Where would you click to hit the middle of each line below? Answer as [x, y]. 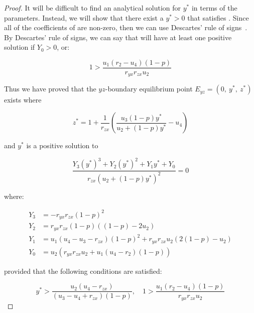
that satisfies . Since [218, 17]
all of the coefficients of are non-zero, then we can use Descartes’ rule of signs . [126, 27]
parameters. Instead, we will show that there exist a [84, 17]
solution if [20, 47]
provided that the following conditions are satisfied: [83, 271]
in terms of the [214, 8]
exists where [23, 100]
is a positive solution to [62, 145]
